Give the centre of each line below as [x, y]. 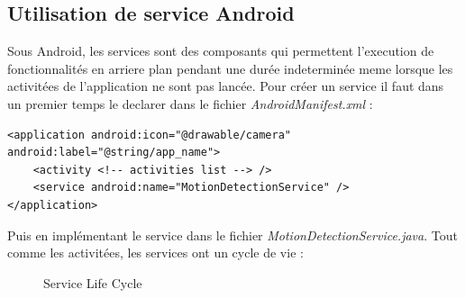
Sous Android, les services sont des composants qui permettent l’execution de [221, 51]
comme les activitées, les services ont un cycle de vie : [155, 253]
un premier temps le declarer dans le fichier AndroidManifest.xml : [190, 103]
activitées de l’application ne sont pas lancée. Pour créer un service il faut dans [226, 86]
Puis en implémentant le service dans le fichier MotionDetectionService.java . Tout [232, 235]
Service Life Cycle [93, 282]
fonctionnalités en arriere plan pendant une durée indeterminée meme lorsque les [230, 68]
